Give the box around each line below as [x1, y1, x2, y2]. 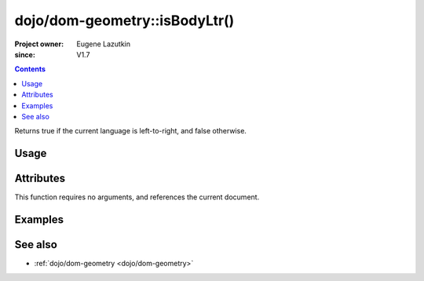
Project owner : [14, 39, 64, 49]
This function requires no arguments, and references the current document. [14, 192, 260, 202]
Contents [14, 64, 46, 74]
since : [14, 49, 35, 59]
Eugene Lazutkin [76, 39, 131, 49]
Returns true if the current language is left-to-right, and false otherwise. [14, 126, 247, 136]
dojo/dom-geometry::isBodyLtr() [14, 12, 235, 29]
